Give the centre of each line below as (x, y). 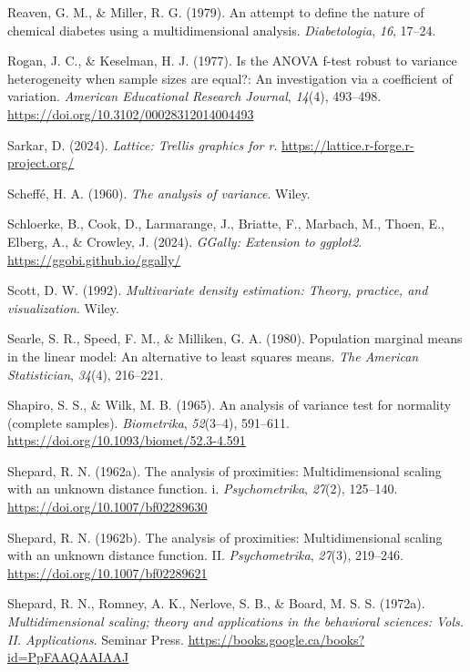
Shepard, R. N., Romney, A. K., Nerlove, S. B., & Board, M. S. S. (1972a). (216, 603)
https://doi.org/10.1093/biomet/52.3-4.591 (127, 440)
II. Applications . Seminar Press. (96, 639)
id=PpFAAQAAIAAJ (68, 657)
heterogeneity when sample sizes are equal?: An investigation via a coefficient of (230, 78)
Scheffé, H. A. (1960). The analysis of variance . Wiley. (159, 193)
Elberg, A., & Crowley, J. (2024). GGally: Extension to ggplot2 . (185, 241)
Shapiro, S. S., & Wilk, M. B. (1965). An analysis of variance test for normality (230, 405)
